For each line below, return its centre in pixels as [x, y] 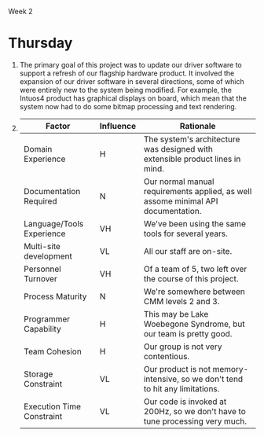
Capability [42, 329]
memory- [231, 369]
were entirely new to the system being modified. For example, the [125, 90]
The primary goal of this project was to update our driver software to [130, 64]
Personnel [42, 269]
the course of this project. [191, 278]
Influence [117, 126]
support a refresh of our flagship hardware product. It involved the [127, 73]
